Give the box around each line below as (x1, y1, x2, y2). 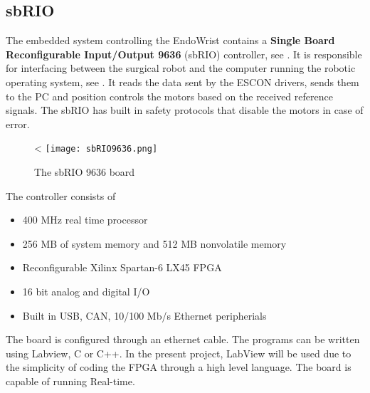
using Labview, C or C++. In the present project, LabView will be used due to (6, 345, 351, 360)
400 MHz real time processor (22, 212, 148, 227)
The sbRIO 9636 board (34, 164, 135, 179)
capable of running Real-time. (6, 373, 135, 388)
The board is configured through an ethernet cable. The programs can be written (6, 332, 360, 347)
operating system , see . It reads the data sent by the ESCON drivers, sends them (6, 74, 359, 89)
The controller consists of (6, 188, 116, 203)
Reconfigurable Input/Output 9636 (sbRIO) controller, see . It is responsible (6, 46, 362, 61)
